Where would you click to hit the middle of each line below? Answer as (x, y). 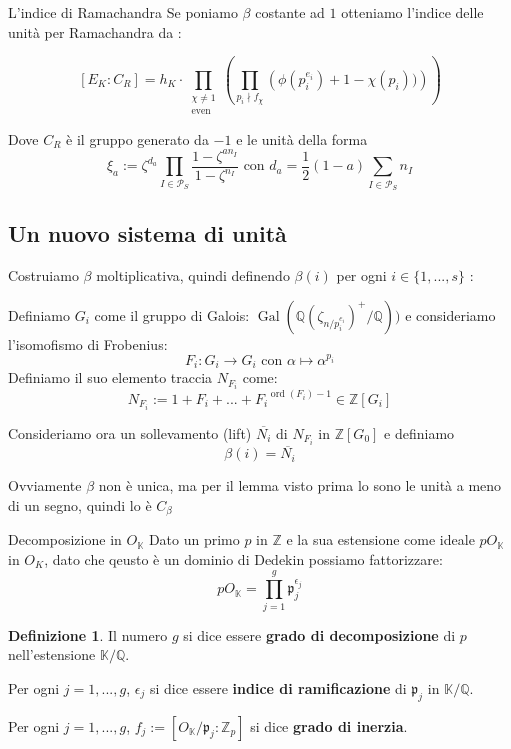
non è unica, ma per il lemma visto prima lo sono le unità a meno (300, 485)
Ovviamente (45, 485)
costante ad (290, 12)
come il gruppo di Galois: (172, 314)
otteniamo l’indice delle (412, 12)
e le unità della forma (302, 138)
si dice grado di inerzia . (329, 725)
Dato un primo (194, 539)
